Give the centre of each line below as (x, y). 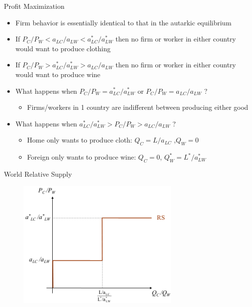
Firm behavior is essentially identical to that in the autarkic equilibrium (123, 22)
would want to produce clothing (63, 48)
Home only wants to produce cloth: (80, 140)
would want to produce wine (58, 74)
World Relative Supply (38, 174)
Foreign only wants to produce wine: (82, 157)
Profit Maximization (34, 6)
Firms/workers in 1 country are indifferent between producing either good (138, 107)
